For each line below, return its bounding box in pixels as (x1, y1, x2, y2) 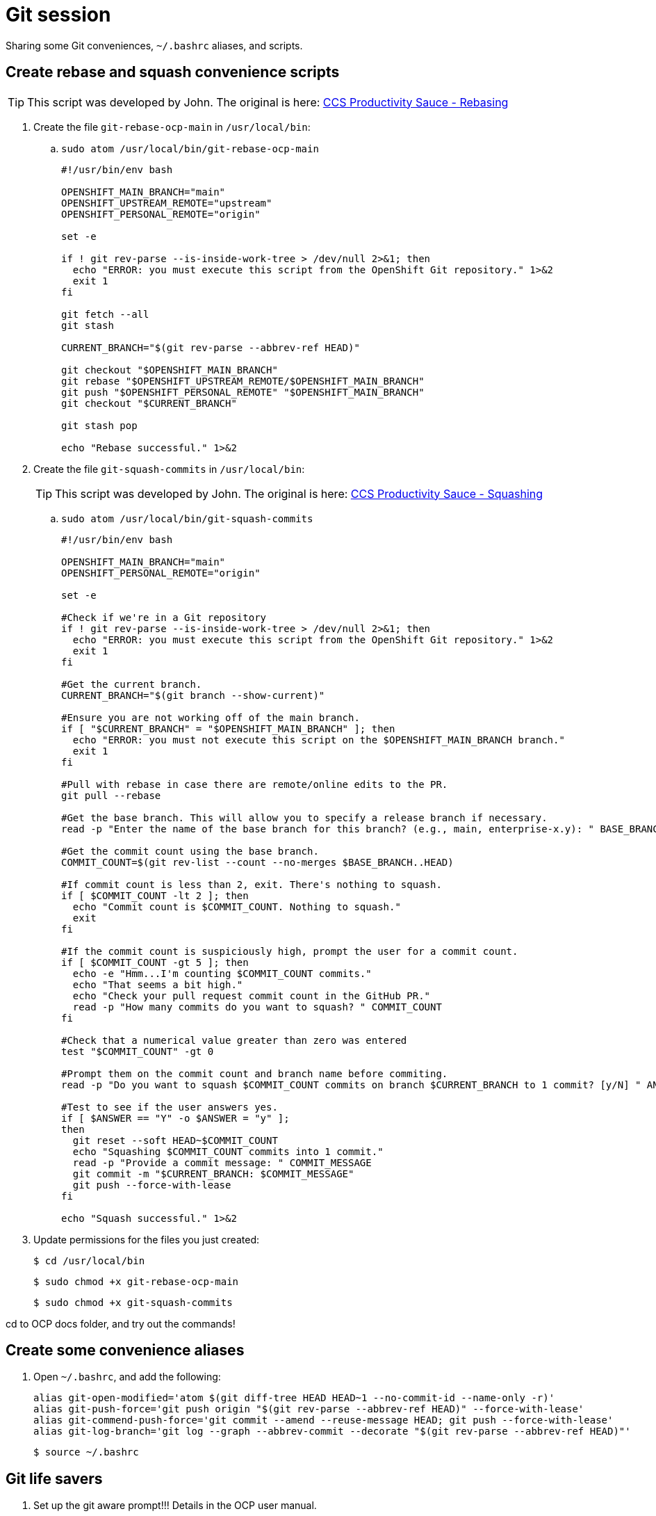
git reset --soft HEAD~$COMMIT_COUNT (72, 1134, 278, 1146)
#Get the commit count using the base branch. (61, 845, 319, 857)
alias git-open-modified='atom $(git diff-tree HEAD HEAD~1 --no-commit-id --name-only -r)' (33, 1392, 555, 1404)
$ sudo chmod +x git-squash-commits (33, 1296, 233, 1308)
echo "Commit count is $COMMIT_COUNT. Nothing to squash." (72, 901, 401, 912)
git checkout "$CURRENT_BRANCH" (61, 397, 237, 409)
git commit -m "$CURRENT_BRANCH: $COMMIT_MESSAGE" (72, 1168, 354, 1179)
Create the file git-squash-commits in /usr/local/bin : (33, 462, 305, 475)
